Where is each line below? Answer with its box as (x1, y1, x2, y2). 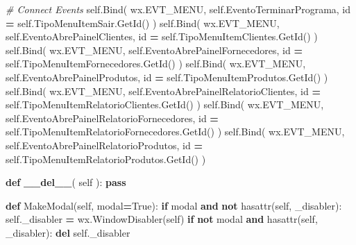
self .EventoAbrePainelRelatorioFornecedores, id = (6, 110, 219, 125)
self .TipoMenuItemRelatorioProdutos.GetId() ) (6, 151, 206, 166)
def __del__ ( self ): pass (6, 175, 126, 189)
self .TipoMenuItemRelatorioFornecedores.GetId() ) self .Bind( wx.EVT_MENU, (6, 124, 345, 139)
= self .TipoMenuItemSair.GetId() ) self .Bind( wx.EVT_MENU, (6, 15, 280, 30)
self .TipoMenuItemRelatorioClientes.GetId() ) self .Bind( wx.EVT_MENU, (6, 97, 324, 112)
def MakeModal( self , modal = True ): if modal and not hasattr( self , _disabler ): (6, 198, 342, 212)
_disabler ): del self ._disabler (6, 225, 130, 239)
